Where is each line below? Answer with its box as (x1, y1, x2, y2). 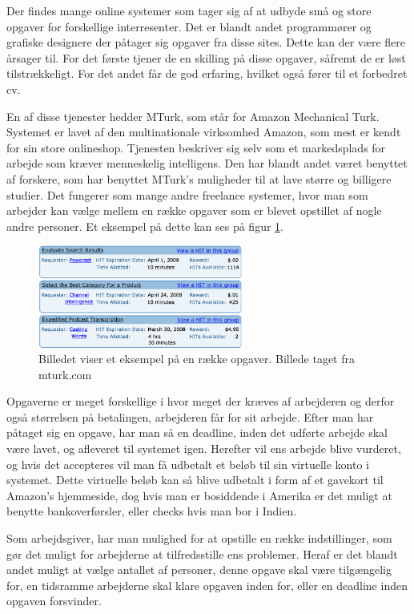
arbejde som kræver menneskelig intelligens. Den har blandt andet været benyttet (6, 155, 408, 172)
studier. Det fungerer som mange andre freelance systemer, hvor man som (6, 186, 368, 203)
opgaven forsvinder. (6, 592, 102, 609)
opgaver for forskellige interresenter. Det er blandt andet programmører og (6, 18, 372, 34)
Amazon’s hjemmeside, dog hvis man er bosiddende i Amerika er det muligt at (6, 487, 392, 503)
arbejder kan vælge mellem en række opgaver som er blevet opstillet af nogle (6, 202, 382, 219)
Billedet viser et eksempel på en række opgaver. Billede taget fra (38, 350, 355, 367)
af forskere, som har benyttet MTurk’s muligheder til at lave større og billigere (6, 170, 392, 187)
